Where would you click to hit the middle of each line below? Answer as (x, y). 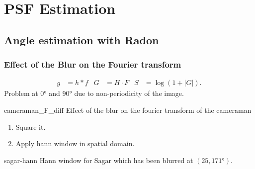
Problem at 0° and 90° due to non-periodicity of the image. (94, 93)
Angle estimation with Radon (82, 40)
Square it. (31, 127)
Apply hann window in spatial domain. (75, 143)
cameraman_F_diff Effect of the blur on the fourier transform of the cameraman (128, 110)
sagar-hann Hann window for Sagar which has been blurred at (99, 160)
